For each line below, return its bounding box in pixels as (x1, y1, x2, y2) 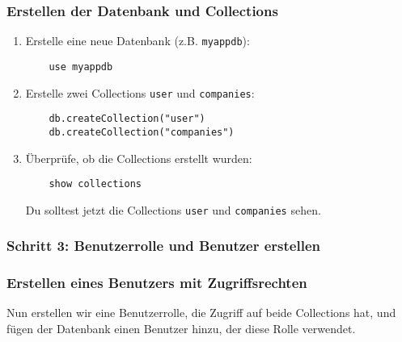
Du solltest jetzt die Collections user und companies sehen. (25, 201, 321, 218)
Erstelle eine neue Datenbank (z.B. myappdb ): (25, 32, 250, 49)
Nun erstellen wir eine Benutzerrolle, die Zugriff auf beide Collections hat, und (6, 304, 396, 321)
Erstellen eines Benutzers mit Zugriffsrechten (6, 273, 307, 293)
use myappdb (49, 60, 113, 73)
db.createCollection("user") (49, 113, 205, 125)
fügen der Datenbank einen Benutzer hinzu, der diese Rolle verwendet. (6, 320, 356, 337)
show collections (49, 178, 142, 190)
